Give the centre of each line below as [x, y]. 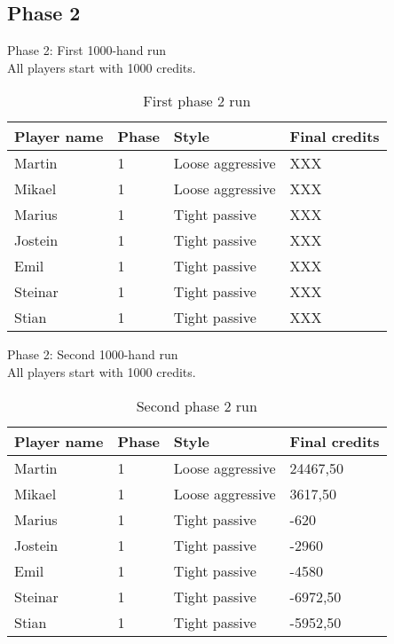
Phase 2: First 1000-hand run [87, 50]
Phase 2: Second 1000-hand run [93, 354]
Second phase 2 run [197, 405]
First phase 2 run [197, 101]
